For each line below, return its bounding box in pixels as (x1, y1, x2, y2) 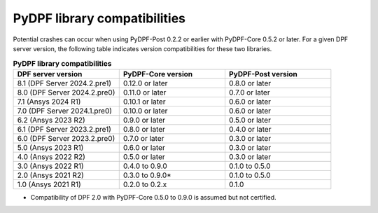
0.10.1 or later (122, 97, 166, 106)
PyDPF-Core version (122, 69, 193, 78)
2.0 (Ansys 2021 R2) (17, 170, 84, 180)
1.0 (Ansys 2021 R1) (17, 179, 82, 189)
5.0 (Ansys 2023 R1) (17, 142, 84, 152)
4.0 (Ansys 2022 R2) (17, 151, 85, 161)
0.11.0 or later (122, 88, 167, 97)
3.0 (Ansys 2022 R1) (17, 161, 84, 171)
